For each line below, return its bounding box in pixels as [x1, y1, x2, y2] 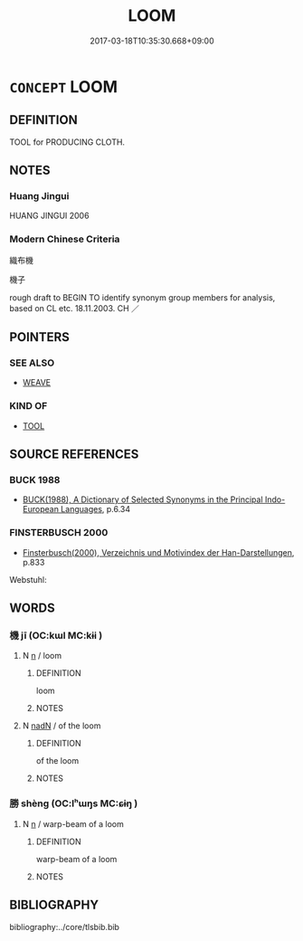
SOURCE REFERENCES [9, 447, 139, 462]
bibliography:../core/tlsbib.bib [9, 921, 120, 932]
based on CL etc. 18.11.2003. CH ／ [9, 302, 140, 313]
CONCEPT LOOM [9, 76, 118, 97]
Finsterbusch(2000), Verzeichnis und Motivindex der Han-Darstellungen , [22, 547, 295, 557]
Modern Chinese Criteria [9, 233, 120, 245]
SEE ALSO [9, 356, 55, 369]
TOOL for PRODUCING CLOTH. [9, 137, 125, 147]
